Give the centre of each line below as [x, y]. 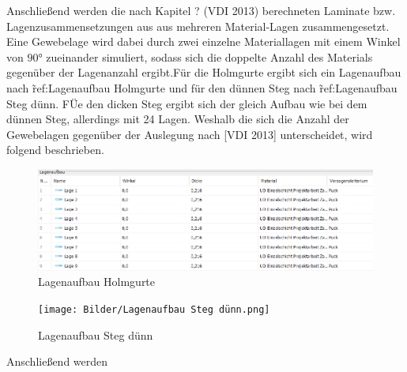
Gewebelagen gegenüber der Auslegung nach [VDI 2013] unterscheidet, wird [190, 134]
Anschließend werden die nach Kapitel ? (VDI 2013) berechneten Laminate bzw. [201, 10]
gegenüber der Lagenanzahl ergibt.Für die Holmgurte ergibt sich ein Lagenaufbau [204, 72]
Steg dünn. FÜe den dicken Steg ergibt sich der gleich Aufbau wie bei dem [187, 103]
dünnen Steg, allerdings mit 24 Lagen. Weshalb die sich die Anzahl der [178, 119]
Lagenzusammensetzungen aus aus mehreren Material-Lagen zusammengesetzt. [198, 26]
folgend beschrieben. [55, 150]
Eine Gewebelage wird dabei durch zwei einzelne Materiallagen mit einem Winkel [203, 41]
